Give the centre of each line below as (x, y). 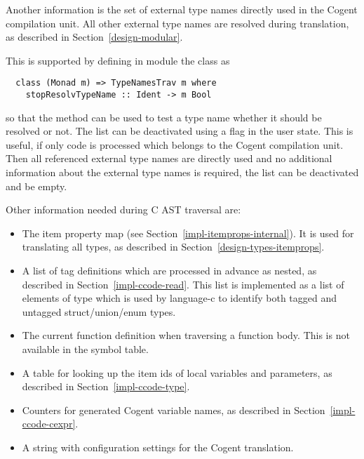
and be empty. (36, 186)
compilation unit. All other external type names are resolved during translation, (177, 23)
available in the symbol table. (85, 349)
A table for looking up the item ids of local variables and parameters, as (177, 372)
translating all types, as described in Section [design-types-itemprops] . (173, 247)
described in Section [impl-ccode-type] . (106, 386)
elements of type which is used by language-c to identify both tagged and (180, 298)
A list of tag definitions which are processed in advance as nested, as (169, 271)
